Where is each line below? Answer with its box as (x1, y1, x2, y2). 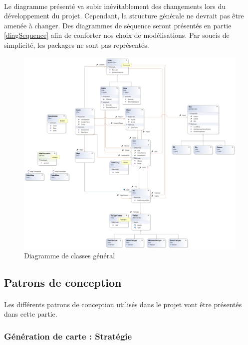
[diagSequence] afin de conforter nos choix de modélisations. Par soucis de (4, 30, 230, 40)
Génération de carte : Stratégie (4, 330, 132, 342)
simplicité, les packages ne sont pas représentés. (4, 39, 149, 50)
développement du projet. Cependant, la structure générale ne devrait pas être (4, 10, 244, 21)
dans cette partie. (4, 309, 57, 319)
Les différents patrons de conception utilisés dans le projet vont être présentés (4, 299, 242, 309)
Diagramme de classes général (24, 250, 115, 260)
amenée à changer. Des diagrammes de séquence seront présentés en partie (4, 20, 232, 30)
